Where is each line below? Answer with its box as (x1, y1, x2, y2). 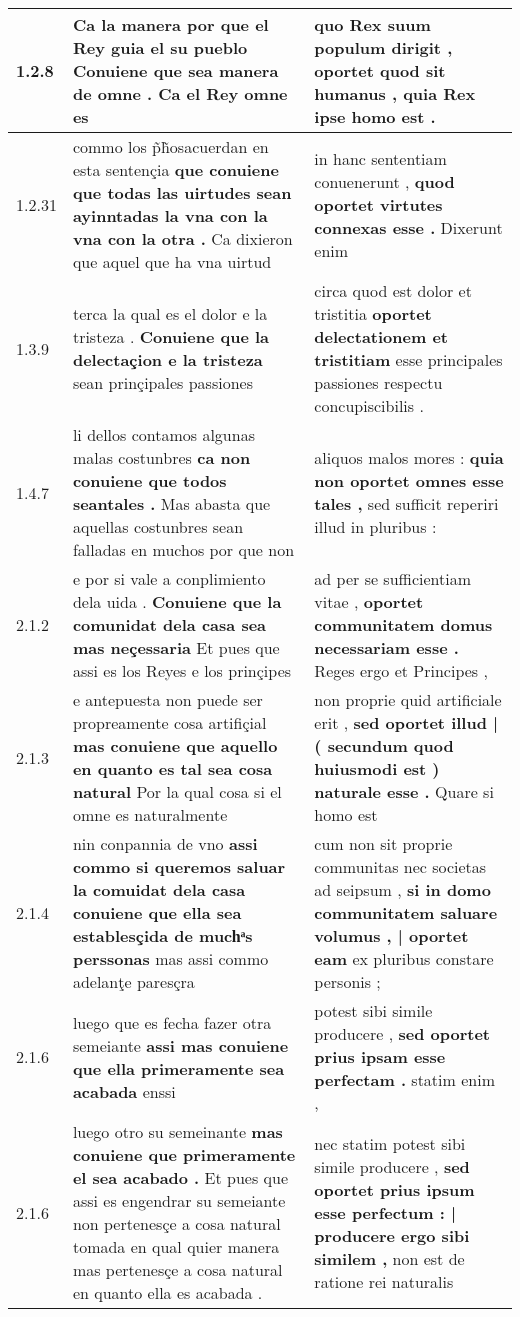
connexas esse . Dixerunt (314, 215, 503, 239)
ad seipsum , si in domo (314, 878, 491, 901)
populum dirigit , (314, 36, 453, 59)
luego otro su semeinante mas (72, 1120, 283, 1143)
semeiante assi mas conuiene (72, 1033, 289, 1057)
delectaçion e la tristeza (72, 348, 263, 371)
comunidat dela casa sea (72, 613, 267, 636)
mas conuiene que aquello (72, 734, 278, 757)
